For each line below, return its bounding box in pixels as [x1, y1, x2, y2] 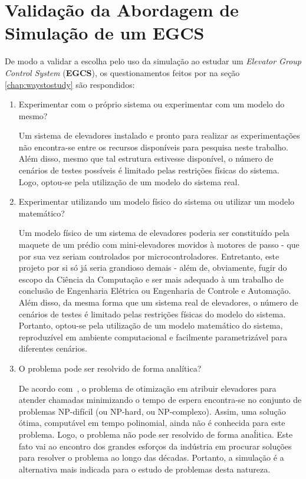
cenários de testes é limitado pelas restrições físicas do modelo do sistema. [18, 307, 286, 320]
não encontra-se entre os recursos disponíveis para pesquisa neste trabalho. [18, 140, 288, 153]
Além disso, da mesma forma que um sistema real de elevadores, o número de [18, 296, 298, 308]
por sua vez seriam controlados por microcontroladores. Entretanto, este [18, 250, 279, 262]
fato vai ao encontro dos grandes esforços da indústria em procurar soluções [18, 439, 292, 452]
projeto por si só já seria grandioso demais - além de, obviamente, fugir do [18, 261, 287, 274]
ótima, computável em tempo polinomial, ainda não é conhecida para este [18, 416, 285, 429]
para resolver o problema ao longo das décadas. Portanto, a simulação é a [18, 451, 284, 464]
